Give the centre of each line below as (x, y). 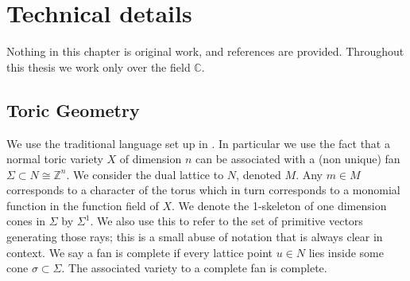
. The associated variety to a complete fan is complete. (194, 268)
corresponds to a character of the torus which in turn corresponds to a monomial (203, 190)
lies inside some (346, 252)
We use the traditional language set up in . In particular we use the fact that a (198, 143)
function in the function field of (83, 205)
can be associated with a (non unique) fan (298, 159)
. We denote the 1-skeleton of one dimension (279, 205)
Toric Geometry (73, 109)
